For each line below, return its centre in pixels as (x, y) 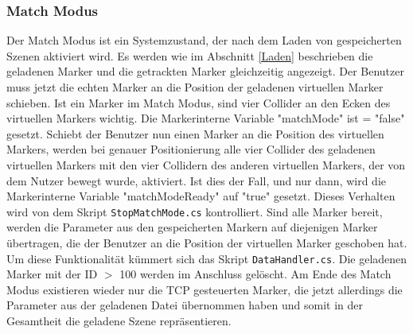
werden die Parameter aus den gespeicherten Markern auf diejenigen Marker (192, 227)
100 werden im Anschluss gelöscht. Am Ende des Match (255, 274)
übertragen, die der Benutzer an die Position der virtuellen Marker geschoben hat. (207, 243)
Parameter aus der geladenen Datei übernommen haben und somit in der (185, 305)
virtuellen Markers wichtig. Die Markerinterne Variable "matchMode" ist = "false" (206, 118)
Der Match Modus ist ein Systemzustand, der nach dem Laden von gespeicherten (204, 40)
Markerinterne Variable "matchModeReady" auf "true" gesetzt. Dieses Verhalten (201, 196)
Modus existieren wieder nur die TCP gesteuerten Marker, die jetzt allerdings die (205, 289)
